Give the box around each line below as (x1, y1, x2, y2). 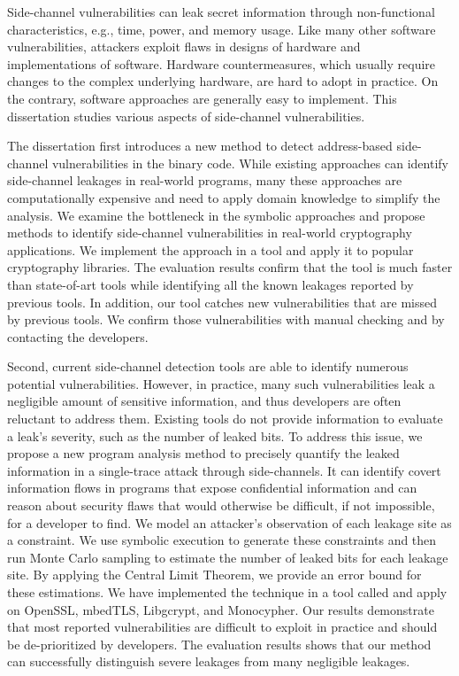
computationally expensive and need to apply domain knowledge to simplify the (7, 188, 440, 206)
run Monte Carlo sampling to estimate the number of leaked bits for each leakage (7, 548, 448, 566)
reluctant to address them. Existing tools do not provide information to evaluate (7, 409, 443, 428)
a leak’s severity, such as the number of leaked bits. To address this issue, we (7, 426, 423, 445)
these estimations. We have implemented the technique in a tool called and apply (7, 583, 448, 601)
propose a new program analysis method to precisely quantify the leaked (7, 444, 400, 462)
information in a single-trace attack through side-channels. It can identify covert (7, 461, 441, 479)
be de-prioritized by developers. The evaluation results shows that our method (7, 634, 432, 653)
